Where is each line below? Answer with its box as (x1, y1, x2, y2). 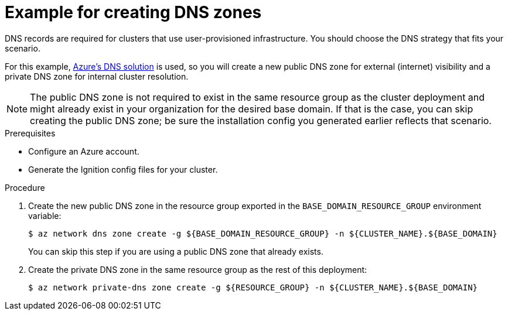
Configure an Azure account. (28, 146, 139, 156)
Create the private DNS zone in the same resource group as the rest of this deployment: (28, 264, 367, 275)
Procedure (5, 182, 45, 193)
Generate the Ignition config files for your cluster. (28, 164, 218, 174)
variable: (28, 210, 62, 221)
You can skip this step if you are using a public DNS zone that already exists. (28, 246, 323, 256)
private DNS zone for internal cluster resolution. (5, 71, 189, 81)
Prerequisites (5, 128, 56, 138)
